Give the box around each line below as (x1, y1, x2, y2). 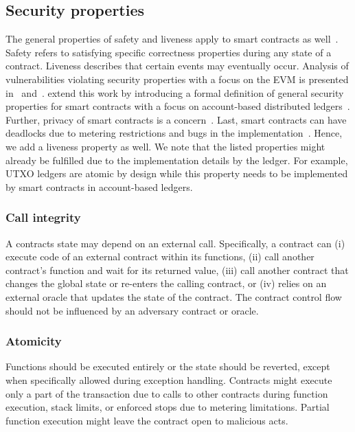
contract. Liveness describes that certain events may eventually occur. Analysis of (5, 58, 349, 73)
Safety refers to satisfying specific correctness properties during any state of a (5, 45, 332, 59)
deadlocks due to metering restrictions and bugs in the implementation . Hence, (5, 126, 343, 140)
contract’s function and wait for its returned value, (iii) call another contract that (5, 262, 349, 277)
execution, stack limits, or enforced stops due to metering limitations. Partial (5, 400, 330, 414)
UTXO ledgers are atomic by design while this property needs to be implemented (5, 166, 348, 181)
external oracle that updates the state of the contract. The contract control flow (5, 289, 342, 304)
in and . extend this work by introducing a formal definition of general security (5, 85, 344, 100)
